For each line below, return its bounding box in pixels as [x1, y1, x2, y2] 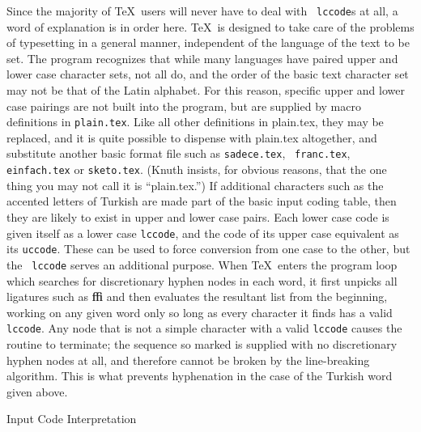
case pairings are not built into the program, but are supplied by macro [6, 97, 361, 114]
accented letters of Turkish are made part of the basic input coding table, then [6, 193, 397, 210]
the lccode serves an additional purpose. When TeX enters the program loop [6, 256, 398, 273]
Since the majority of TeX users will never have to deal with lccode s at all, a [6, 2, 398, 19]
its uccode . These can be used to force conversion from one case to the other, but [6, 240, 410, 257]
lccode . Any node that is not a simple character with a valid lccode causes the [6, 320, 402, 337]
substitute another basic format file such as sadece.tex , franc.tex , [6, 145, 351, 162]
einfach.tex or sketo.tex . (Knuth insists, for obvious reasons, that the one [6, 161, 387, 178]
